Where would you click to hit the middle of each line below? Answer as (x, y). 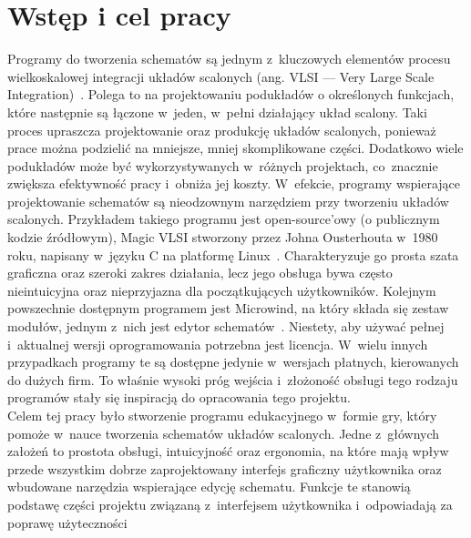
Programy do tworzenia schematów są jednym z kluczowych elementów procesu (229, 59)
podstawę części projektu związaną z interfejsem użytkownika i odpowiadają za (230, 504)
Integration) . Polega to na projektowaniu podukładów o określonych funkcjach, (231, 94)
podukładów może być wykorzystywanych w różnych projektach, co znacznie (223, 165)
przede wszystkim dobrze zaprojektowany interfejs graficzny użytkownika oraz (225, 468)
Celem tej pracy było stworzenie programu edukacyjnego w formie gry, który (222, 415)
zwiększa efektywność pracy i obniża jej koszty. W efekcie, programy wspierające (234, 183)
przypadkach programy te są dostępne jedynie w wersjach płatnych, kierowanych (233, 362)
